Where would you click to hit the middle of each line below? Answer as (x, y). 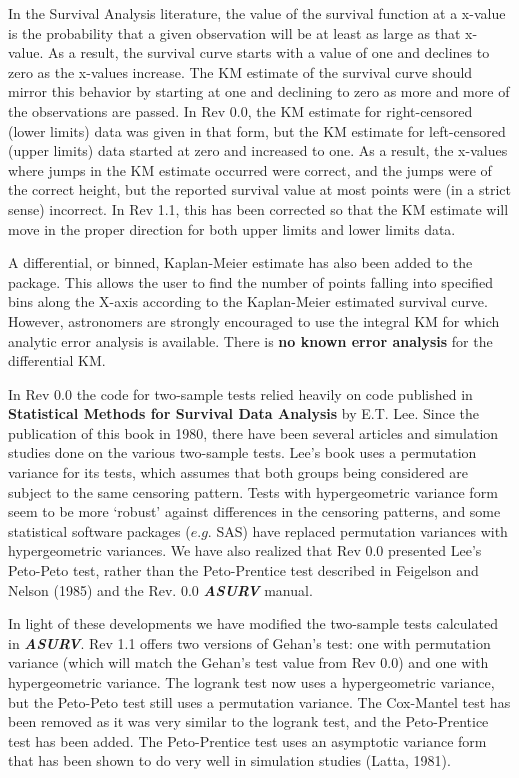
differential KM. (57, 360)
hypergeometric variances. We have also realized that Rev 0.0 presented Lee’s (245, 550)
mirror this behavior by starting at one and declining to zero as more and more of (259, 91)
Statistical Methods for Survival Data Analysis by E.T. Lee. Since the (244, 413)
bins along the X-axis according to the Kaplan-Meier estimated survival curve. (248, 301)
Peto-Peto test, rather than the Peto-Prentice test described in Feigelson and (243, 570)
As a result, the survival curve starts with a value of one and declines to (269, 52)
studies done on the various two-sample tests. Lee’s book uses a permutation (242, 452)
